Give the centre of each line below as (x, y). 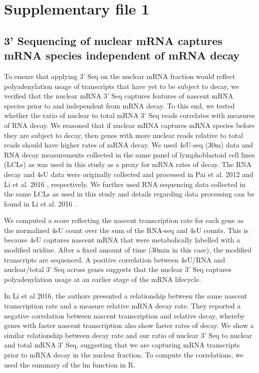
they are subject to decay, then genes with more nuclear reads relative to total (124, 135)
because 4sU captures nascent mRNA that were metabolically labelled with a (122, 240)
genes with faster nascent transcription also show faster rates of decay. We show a (129, 325)
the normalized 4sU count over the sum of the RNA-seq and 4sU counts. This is (126, 230)
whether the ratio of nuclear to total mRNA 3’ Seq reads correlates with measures (129, 115)
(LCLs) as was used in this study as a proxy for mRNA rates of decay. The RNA (128, 164)
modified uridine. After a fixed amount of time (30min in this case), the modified (128, 250)
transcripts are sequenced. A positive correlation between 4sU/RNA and (115, 259)
